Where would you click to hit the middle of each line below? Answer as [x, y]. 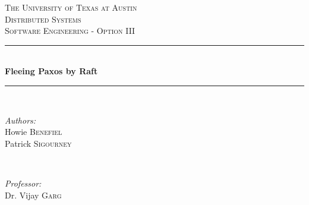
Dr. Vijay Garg [33, 195]
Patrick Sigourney [38, 143]
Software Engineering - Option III [70, 31]
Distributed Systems [43, 19]
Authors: [21, 120]
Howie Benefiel [34, 132]
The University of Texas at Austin [71, 7]
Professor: [23, 183]
